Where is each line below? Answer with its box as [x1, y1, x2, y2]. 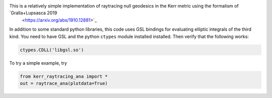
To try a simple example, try [9, 60, 67, 66]
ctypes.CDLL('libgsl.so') [20, 47, 84, 53]
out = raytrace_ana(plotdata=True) [20, 80, 108, 86]
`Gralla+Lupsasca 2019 [9, 10, 57, 16]
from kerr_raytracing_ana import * [20, 73, 108, 79]
